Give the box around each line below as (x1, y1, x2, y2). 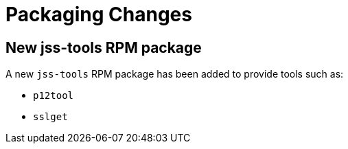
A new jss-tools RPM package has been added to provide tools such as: (5, 68, 344, 80)
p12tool (33, 90, 74, 102)
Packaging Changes (5, 3, 192, 26)
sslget (33, 111, 68, 123)
